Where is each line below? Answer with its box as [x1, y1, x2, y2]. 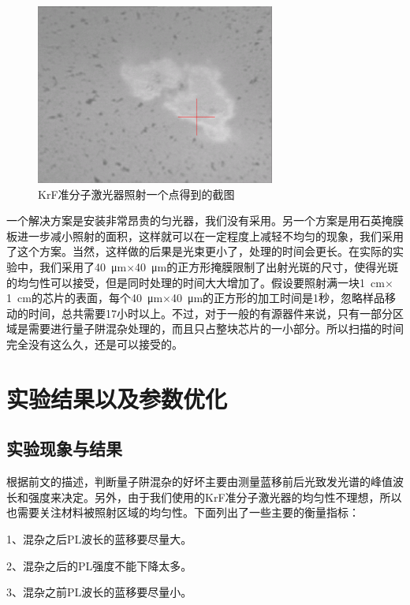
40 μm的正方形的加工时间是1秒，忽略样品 [170, 289, 386, 306]
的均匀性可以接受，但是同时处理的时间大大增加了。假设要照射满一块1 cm [6, 274, 385, 290]
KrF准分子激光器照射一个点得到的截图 [38, 185, 235, 202]
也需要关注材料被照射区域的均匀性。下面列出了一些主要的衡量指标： [6, 504, 360, 521]
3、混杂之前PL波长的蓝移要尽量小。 [6, 584, 192, 600]
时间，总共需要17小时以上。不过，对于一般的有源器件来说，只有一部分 [28, 304, 393, 321]
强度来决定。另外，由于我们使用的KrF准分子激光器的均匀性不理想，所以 [28, 488, 402, 505]
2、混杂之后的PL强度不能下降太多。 [6, 557, 192, 573]
